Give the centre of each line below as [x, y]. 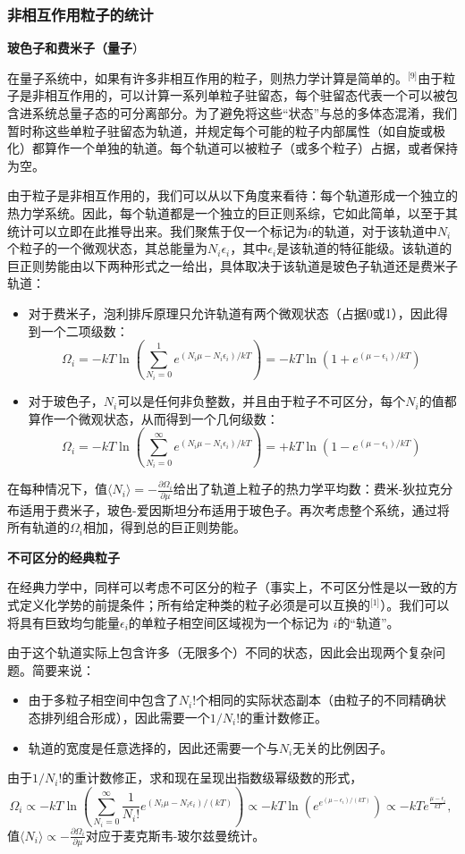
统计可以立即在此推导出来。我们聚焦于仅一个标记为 [157, 230]
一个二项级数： [85, 330]
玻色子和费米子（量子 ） [76, 48]
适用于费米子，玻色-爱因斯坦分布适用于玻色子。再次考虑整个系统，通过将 [234, 509]
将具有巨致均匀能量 [63, 622]
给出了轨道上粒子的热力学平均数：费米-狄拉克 [307, 489]
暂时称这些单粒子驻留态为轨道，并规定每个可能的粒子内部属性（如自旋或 [220, 130]
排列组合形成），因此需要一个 [125, 717]
